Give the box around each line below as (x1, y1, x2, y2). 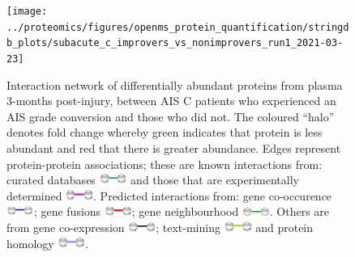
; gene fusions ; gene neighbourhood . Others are (33, 203, 330, 220)
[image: (6, 6, 48, 17)
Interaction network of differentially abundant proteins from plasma (6, 76, 343, 93)
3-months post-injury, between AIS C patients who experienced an (6, 92, 336, 109)
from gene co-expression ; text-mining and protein (6, 218, 314, 235)
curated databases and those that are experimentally (6, 171, 299, 188)
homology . (6, 234, 89, 251)
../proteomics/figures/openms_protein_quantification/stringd (6, 21, 349, 33)
